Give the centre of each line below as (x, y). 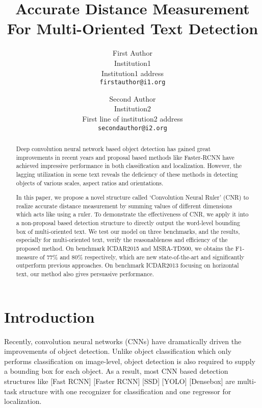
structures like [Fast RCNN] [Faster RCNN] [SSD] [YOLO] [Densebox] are (120, 381)
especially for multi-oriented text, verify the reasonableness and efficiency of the (122, 240)
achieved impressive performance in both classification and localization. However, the (129, 166)
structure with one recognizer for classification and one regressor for (125, 391)
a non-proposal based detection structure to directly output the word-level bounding (128, 223)
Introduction (49, 316)
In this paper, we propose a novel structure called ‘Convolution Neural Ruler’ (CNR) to (133, 197)
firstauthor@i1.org (133, 82)
